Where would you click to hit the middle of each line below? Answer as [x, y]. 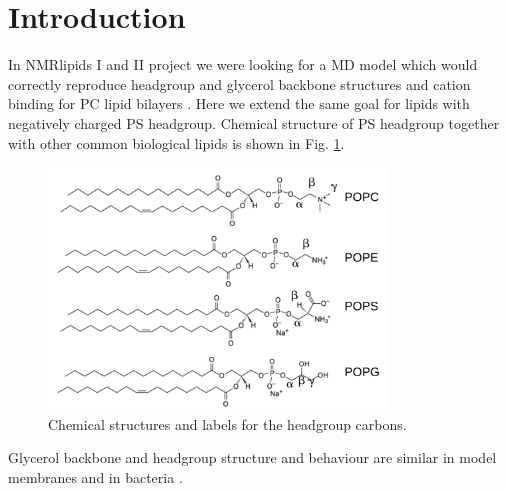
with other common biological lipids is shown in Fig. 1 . [176, 142]
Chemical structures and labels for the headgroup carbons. [227, 423]
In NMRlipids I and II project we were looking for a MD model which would [243, 64]
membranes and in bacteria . [95, 476]
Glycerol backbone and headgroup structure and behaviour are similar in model [252, 457]
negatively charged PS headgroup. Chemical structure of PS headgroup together [254, 122]
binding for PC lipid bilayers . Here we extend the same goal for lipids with [239, 103]
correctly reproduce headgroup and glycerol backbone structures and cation [239, 83]
